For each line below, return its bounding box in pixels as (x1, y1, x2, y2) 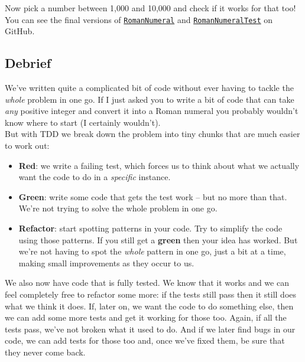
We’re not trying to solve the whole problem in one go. (18, 202, 218, 214)
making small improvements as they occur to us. (18, 256, 194, 269)
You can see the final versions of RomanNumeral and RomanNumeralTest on (5, 13, 273, 25)
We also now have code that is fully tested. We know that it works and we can (5, 276, 289, 289)
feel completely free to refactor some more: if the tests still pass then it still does (5, 288, 297, 300)
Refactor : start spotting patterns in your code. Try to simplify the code (18, 221, 283, 234)
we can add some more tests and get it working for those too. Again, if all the (5, 311, 287, 324)
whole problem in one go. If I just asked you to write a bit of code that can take (5, 93, 294, 105)
